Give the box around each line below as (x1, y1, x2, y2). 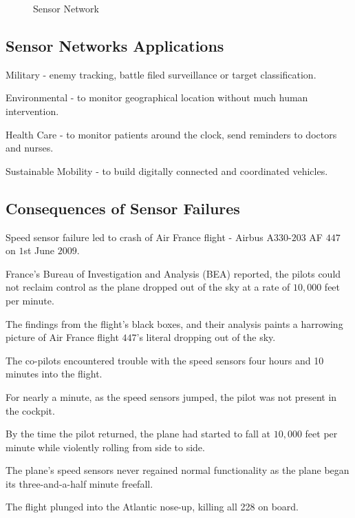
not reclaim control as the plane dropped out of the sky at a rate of (6, 280, 290, 294)
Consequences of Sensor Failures (6, 197, 240, 218)
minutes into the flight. (6, 366, 103, 381)
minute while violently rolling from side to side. (6, 439, 205, 454)
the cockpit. (6, 403, 55, 417)
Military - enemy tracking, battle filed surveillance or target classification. (6, 67, 316, 81)
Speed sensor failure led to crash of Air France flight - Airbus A (6, 229, 275, 244)
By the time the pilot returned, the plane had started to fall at (6, 426, 271, 441)
